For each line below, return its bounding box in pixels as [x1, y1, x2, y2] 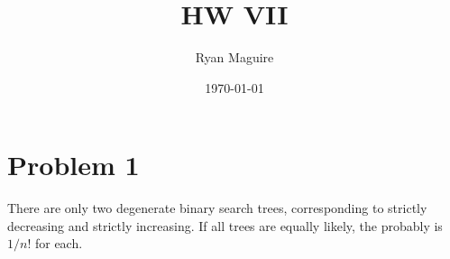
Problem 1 [7, 146, 140, 183]
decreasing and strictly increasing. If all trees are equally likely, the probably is [7, 216, 443, 235]
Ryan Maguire [195, 48, 274, 67]
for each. [34, 234, 83, 253]
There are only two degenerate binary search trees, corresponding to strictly [7, 199, 427, 217]
